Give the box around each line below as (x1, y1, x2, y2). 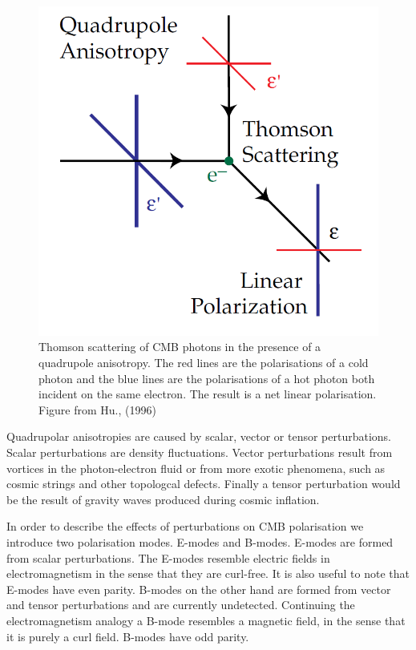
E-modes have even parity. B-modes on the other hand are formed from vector (6, 580, 391, 597)
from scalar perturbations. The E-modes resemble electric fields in (6, 549, 330, 566)
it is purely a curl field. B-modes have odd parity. (6, 628, 249, 644)
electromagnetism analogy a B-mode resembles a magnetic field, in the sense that (6, 612, 406, 628)
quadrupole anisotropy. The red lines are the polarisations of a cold (38, 354, 369, 371)
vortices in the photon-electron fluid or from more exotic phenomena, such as (6, 459, 386, 476)
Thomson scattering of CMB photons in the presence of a (38, 338, 321, 355)
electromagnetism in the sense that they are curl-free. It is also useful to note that (6, 565, 410, 582)
